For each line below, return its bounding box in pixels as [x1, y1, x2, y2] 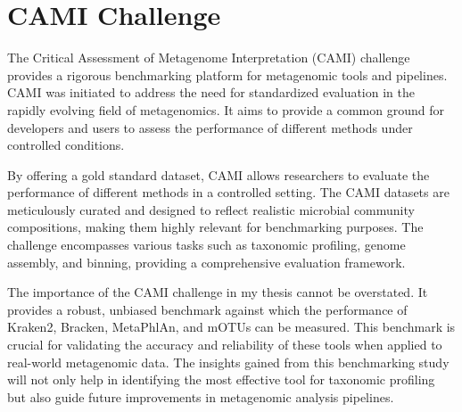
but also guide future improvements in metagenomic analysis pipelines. [7, 387, 394, 406]
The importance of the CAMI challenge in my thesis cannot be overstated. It [7, 283, 428, 301]
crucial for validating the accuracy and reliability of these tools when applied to [7, 335, 442, 354]
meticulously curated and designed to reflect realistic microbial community [7, 200, 415, 218]
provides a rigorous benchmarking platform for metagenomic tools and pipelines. [7, 65, 448, 84]
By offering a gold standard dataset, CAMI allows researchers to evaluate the [7, 165, 430, 184]
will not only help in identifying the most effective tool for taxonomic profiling [7, 370, 435, 389]
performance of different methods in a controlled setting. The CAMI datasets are [7, 183, 450, 202]
